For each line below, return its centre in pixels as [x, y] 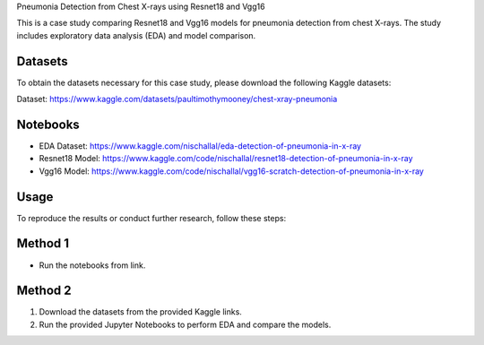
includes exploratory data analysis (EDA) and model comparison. [136, 35]
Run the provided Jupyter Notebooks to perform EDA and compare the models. [185, 324]
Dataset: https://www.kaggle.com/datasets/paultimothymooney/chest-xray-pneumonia [177, 99]
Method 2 [44, 291]
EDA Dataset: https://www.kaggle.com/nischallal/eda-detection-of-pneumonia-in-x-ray [200, 146]
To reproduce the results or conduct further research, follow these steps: [151, 218]
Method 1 [43, 243]
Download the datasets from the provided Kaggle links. [140, 312]
